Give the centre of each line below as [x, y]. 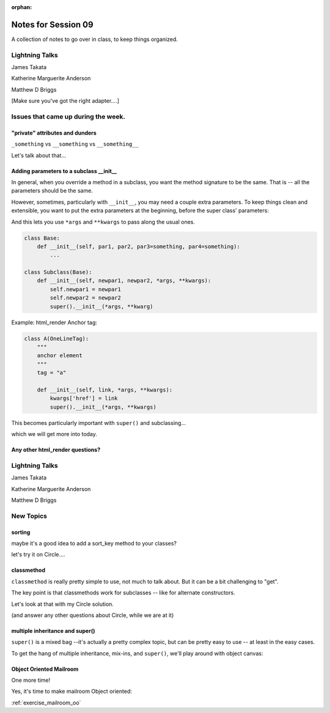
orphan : [22, 7]
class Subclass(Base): [58, 272]
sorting [21, 532]
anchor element [60, 356]
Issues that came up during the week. [68, 116]
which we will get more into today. [54, 434]
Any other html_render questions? [56, 450]
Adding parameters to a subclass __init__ [64, 171]
